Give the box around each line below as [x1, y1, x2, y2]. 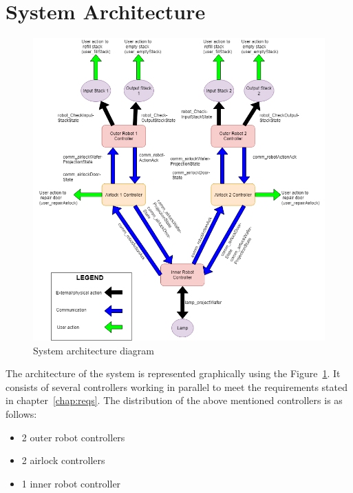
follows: [6, 406, 37, 421]
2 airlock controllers [21, 453, 105, 467]
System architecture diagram [33, 343, 154, 357]
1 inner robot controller [21, 476, 121, 490]
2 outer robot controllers [21, 430, 125, 444]
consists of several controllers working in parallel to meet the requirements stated [6, 379, 347, 394]
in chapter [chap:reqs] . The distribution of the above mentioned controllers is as [6, 393, 343, 408]
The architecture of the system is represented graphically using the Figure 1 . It [6, 366, 341, 381]
